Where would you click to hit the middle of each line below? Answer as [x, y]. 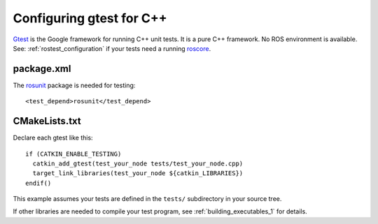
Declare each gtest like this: [53, 138]
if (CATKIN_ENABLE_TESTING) [73, 154]
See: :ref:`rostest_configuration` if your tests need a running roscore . [112, 48]
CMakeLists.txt [47, 121]
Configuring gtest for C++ [90, 18]
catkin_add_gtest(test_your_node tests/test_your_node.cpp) [138, 163]
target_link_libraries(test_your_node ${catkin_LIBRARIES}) [138, 173]
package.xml [42, 69]
